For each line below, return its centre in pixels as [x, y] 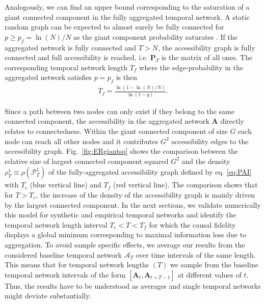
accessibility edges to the [210, 141]
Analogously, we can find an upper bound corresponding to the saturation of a [127, 7]
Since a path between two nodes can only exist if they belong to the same [120, 111]
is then [126, 77]
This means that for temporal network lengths [77, 265]
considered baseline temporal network [63, 254]
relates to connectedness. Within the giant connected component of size [116, 131]
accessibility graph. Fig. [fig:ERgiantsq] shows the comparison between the [122, 151]
